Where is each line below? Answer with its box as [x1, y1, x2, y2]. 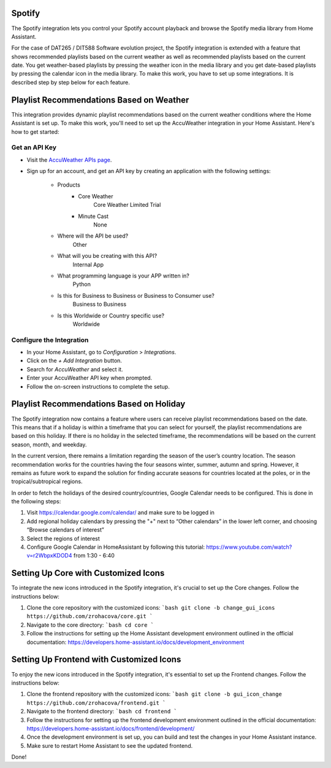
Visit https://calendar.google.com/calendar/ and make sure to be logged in [26, 509, 215, 516]
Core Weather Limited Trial [93, 201, 161, 209]
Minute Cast [78, 212, 109, 220]
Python [72, 281, 91, 288]
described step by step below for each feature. [11, 79, 130, 86]
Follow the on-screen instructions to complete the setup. [26, 382, 170, 390]
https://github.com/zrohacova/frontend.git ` [26, 699, 166, 706]
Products [57, 181, 81, 188]
